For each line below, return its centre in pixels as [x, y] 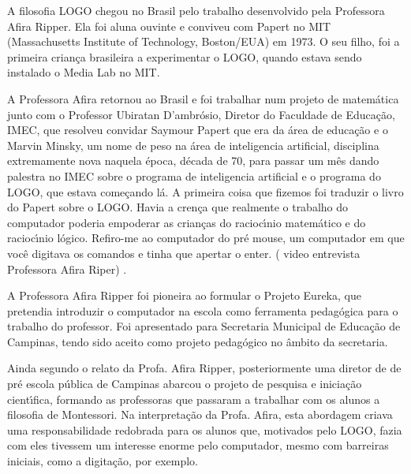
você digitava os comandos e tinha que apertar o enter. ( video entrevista [184, 253]
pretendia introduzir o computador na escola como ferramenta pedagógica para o [203, 310]
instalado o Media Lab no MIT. [84, 72]
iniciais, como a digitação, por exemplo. [103, 461]
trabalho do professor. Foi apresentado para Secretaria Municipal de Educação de [204, 326]
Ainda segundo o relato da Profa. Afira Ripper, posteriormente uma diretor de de [204, 368]
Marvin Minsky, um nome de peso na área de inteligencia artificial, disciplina [193, 145]
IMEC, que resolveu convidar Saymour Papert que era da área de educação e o [198, 130]
